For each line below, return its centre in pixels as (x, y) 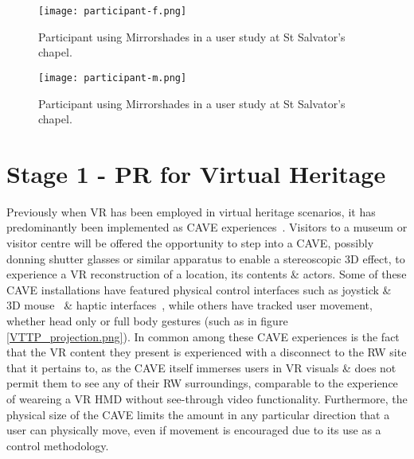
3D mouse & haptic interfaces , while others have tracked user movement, (189, 305)
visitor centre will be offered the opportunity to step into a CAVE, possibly (190, 243)
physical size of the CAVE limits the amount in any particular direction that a (198, 414)
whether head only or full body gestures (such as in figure (147, 320)
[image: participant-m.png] (113, 78)
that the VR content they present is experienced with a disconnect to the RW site (207, 352)
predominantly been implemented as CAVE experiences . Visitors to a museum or (207, 227)
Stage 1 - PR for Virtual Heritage (196, 173)
